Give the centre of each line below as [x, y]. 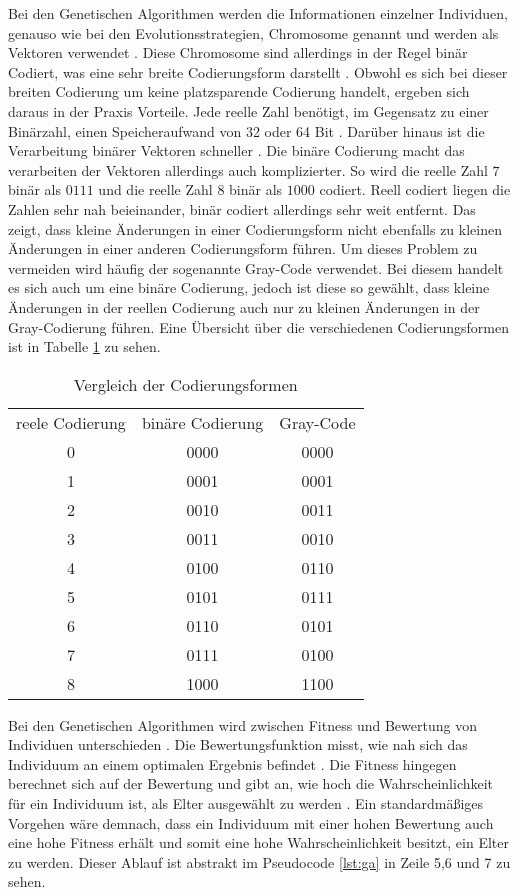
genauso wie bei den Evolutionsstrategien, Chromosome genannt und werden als [253, 32]
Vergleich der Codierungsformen [185, 384]
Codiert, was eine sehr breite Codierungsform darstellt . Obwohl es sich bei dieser [258, 71]
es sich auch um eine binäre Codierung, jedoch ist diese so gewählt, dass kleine [249, 287]
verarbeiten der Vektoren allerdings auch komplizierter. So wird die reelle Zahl [248, 169]
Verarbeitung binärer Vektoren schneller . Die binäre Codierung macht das [236, 150]
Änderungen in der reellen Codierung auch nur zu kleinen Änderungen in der [244, 306]
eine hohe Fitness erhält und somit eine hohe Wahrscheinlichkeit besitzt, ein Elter [259, 842]
